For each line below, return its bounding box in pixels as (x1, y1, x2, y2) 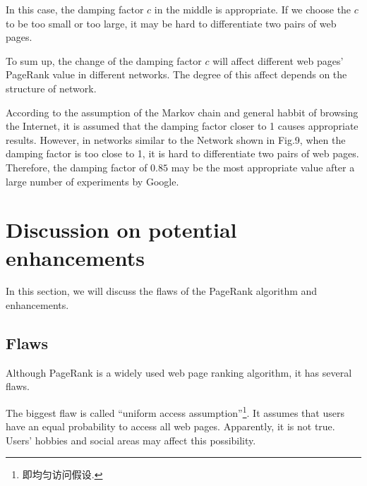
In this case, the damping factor (6, 2, 144, 16)
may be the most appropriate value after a (171, 159, 355, 174)
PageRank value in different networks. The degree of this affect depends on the (6, 67, 347, 82)
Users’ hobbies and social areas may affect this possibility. (6, 432, 256, 447)
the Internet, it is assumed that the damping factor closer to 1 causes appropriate (6, 119, 359, 133)
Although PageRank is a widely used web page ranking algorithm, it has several (6, 365, 352, 379)
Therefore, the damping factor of (6, 159, 148, 174)
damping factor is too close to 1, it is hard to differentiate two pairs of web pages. (6, 146, 359, 161)
